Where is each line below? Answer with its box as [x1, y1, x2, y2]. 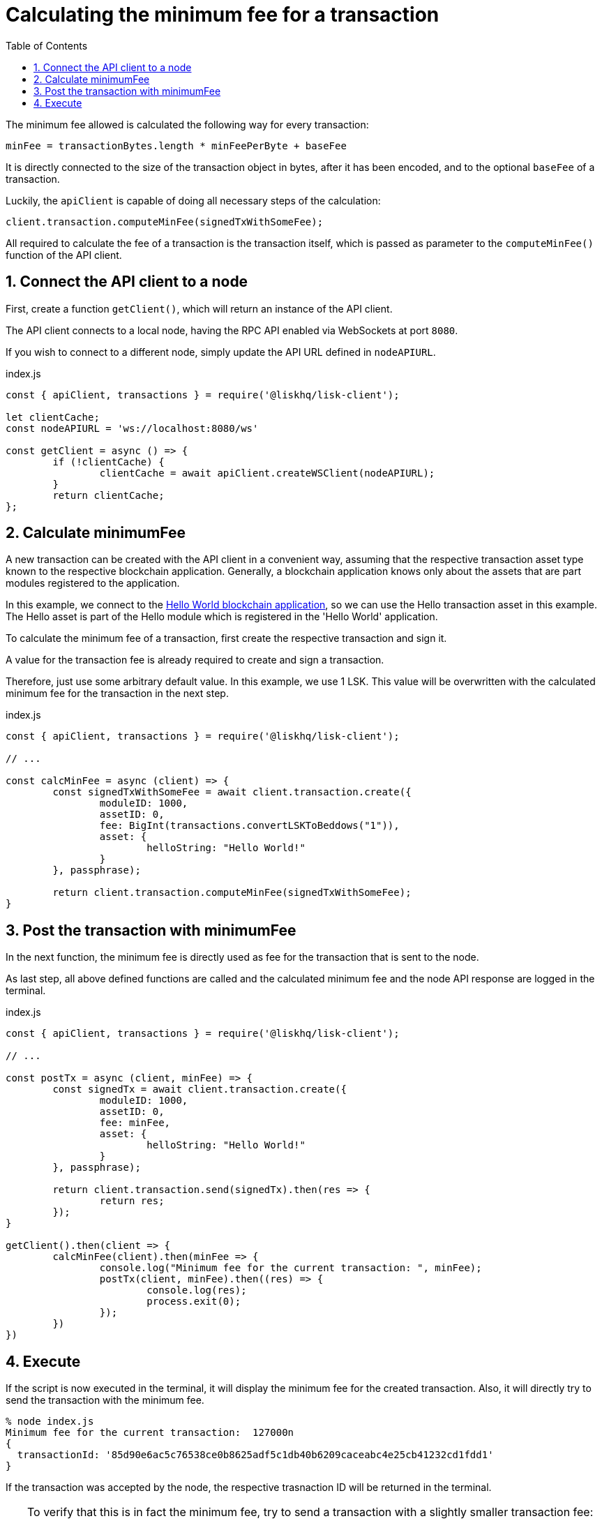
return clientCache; [52, 489, 165, 501]
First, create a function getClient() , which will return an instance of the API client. [6, 302, 393, 315]
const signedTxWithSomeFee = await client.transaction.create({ [52, 786, 412, 798]
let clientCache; [6, 411, 100, 423]
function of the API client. [6, 248, 122, 261]
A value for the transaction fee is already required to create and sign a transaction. [6, 654, 384, 666]
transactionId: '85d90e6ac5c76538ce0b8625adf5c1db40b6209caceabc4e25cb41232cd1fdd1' [17, 1449, 494, 1461]
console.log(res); [146, 1284, 247, 1296]
